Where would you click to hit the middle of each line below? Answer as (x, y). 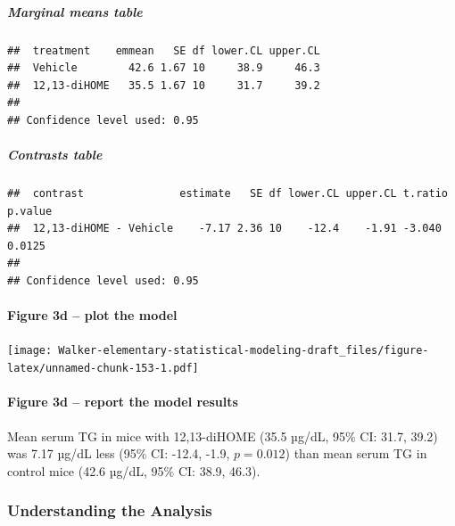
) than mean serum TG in (356, 453)
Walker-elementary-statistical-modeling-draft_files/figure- (244, 351)
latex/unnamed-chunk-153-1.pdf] (103, 369)
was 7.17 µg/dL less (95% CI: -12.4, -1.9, (119, 453)
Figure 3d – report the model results (123, 402)
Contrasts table (55, 155)
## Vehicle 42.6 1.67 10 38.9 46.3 (164, 68)
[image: (30, 351)
